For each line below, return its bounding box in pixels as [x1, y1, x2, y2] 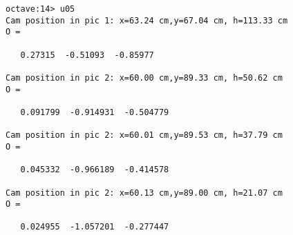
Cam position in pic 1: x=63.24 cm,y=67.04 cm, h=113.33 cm [6, 15, 288, 25]
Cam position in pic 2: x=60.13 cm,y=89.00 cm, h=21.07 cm [6, 187, 283, 198]
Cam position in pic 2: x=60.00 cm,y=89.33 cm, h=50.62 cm [6, 72, 283, 83]
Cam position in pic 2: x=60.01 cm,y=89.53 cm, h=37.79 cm [6, 130, 283, 141]
